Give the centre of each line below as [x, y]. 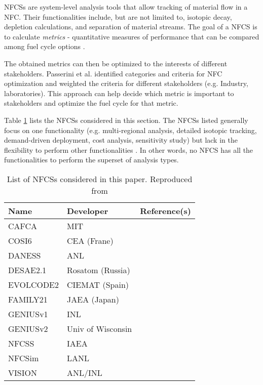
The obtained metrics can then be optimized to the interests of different [116, 63]
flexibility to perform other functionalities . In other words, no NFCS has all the [129, 149]
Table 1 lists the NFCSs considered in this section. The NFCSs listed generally [126, 120]
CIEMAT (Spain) [98, 284]
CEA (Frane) [90, 240]
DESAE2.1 [27, 270]
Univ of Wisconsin [100, 328]
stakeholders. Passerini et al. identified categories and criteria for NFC [113, 73]
